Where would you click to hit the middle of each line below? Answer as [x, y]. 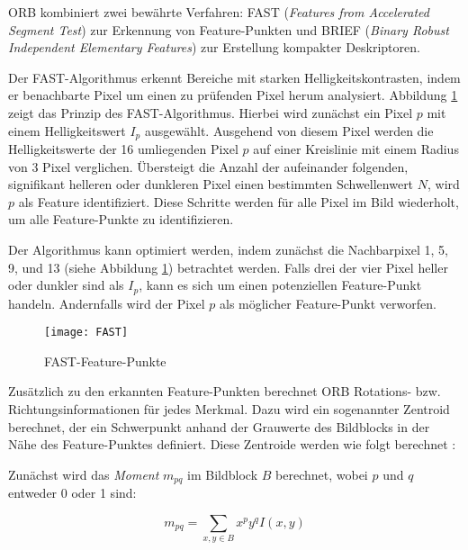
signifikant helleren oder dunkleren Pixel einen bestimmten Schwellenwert [211, 184]
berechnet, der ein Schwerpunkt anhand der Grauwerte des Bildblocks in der [219, 426]
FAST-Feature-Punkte [105, 361]
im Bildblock [223, 474]
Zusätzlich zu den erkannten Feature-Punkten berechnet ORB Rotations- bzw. [225, 391]
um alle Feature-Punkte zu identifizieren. [121, 219]
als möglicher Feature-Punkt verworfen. [328, 303]
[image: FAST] [86, 333]
